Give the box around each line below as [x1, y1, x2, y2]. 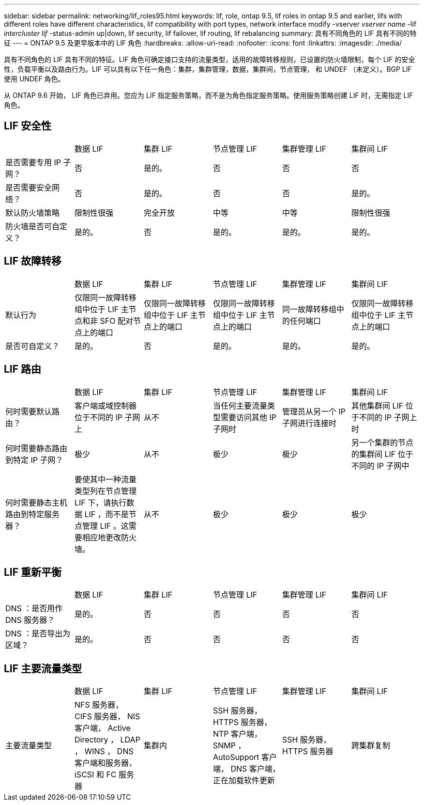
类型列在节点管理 [74, 486, 136, 496]
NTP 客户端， [212, 729, 262, 739]
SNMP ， [212, 741, 246, 751]
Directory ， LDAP [74, 735, 140, 745]
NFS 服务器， [74, 700, 123, 710]
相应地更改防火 [82, 532, 136, 542]
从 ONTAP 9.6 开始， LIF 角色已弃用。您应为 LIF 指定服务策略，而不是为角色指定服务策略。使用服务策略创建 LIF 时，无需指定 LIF [4, 91, 413, 99]
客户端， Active [74, 723, 131, 733]
